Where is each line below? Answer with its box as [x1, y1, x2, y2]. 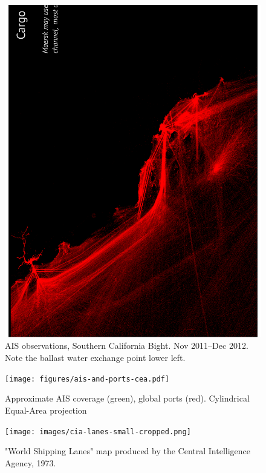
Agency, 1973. [5, 456, 56, 469]
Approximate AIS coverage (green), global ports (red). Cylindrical [5, 392, 250, 405]
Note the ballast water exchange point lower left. [5, 351, 186, 364]
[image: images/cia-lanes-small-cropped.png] [5, 427, 191, 436]
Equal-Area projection [5, 403, 87, 416]
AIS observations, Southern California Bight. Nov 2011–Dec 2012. [5, 339, 248, 352]
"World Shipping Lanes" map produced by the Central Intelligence [5, 445, 251, 457]
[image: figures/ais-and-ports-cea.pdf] [5, 374, 170, 383]
